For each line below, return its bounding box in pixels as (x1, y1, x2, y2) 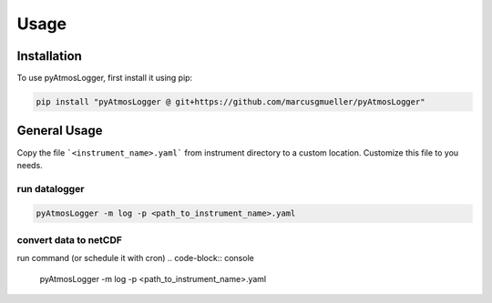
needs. (16, 159, 43, 170)
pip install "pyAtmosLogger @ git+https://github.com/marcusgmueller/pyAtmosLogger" (36, 96, 425, 107)
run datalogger (16, 182, 85, 195)
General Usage (16, 123, 104, 138)
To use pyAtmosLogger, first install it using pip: (16, 73, 193, 84)
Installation (16, 48, 82, 64)
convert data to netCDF (16, 233, 123, 246)
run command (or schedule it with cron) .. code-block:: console (16, 253, 254, 264)
